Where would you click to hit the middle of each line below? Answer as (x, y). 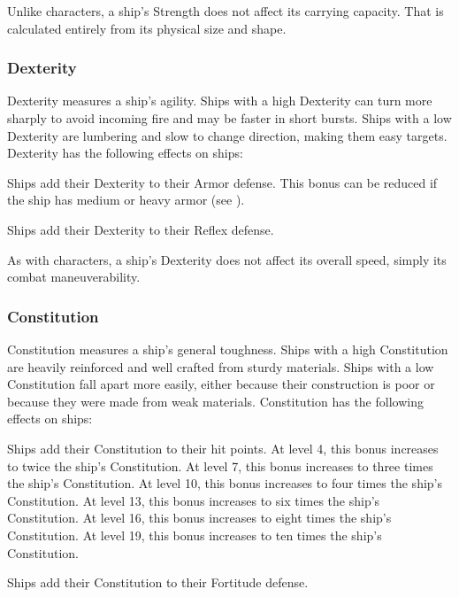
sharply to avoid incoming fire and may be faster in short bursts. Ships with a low (229, 118)
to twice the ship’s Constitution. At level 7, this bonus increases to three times (220, 465)
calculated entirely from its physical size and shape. (147, 28)
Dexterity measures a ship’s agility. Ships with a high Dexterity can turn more (220, 101)
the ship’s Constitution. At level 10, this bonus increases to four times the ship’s (225, 483)
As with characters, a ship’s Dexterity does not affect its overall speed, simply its (227, 259)
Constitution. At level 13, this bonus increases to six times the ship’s (194, 500)
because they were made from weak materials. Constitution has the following (215, 401)
